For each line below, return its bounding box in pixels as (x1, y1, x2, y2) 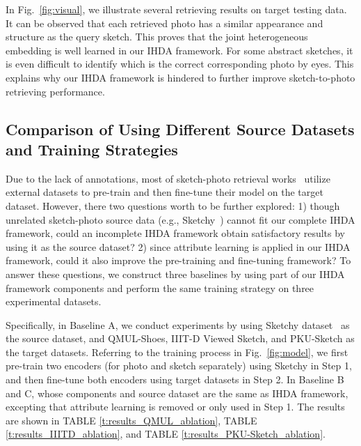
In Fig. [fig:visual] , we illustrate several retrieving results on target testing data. (6, 2, 347, 16)
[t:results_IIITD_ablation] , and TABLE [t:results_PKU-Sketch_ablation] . (6, 426, 326, 441)
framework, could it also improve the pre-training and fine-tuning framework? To (6, 253, 351, 268)
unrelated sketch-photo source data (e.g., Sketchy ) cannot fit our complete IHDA (6, 212, 355, 226)
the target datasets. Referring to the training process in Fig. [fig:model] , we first (6, 344, 348, 359)
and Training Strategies (6, 138, 178, 160)
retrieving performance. (6, 84, 105, 98)
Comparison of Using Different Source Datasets (6, 118, 355, 139)
